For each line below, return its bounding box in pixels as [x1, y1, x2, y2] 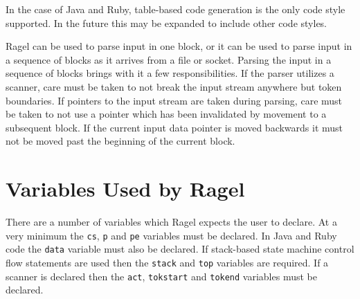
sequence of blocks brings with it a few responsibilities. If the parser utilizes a [6, 66, 334, 80]
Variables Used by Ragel [6, 174, 245, 203]
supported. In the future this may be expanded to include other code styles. [6, 15, 327, 30]
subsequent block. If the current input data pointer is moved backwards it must [6, 120, 343, 134]
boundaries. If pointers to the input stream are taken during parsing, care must [6, 93, 343, 107]
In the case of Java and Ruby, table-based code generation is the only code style [6, 2, 345, 16]
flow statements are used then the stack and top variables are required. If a [6, 255, 329, 269]
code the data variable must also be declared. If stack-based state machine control [6, 242, 354, 256]
